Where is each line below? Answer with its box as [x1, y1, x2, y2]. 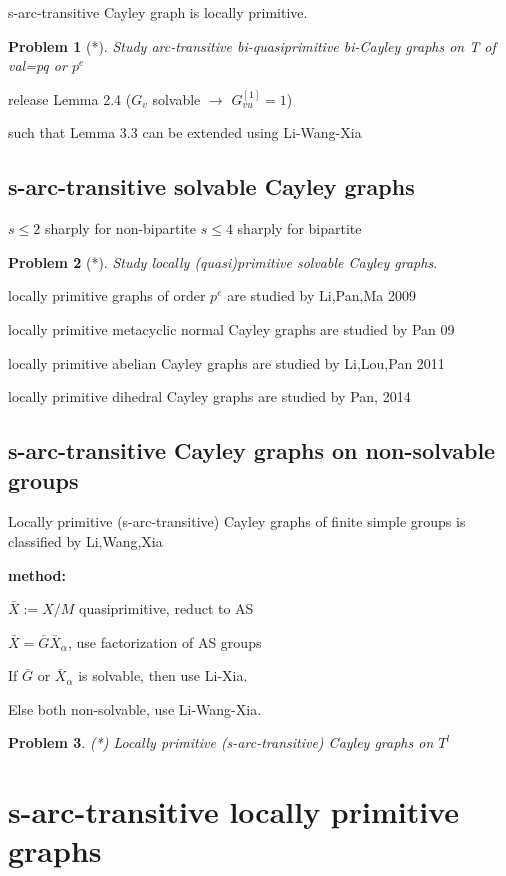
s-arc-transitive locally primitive [8, 791, 460, 832]
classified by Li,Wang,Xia [8, 530, 163, 551]
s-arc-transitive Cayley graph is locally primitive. [8, 2, 308, 22]
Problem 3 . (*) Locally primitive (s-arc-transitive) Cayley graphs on [8, 732, 434, 753]
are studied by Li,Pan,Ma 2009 [227, 285, 416, 306]
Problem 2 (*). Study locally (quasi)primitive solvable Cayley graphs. [8, 251, 438, 272]
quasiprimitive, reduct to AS [78, 598, 254, 619]
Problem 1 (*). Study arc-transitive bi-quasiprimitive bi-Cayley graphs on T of [8, 35, 496, 56]
